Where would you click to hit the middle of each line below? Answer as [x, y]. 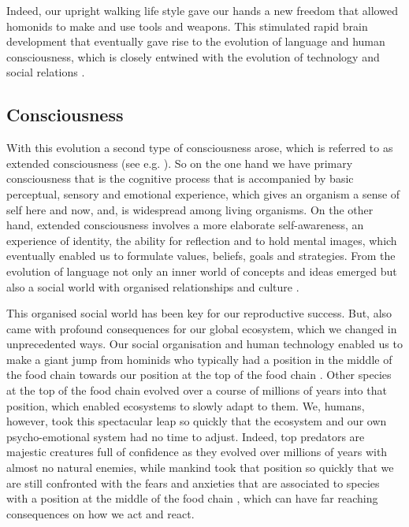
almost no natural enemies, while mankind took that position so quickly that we [200, 468]
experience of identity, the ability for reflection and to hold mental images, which [202, 240]
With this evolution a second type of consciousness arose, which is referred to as [200, 148]
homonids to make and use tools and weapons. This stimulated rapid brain [187, 26]
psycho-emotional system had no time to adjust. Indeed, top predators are [186, 436]
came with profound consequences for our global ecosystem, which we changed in [202, 328]
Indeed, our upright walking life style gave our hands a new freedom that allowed [202, 10]
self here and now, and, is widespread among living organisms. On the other [190, 209]
